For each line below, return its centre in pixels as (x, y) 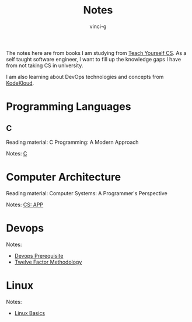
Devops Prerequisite (39, 255)
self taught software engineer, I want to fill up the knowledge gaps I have (94, 59)
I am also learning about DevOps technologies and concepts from (85, 77)
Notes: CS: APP (25, 205)
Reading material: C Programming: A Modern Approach (72, 142)
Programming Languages (69, 107)
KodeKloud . (20, 83)
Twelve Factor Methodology (48, 262)
